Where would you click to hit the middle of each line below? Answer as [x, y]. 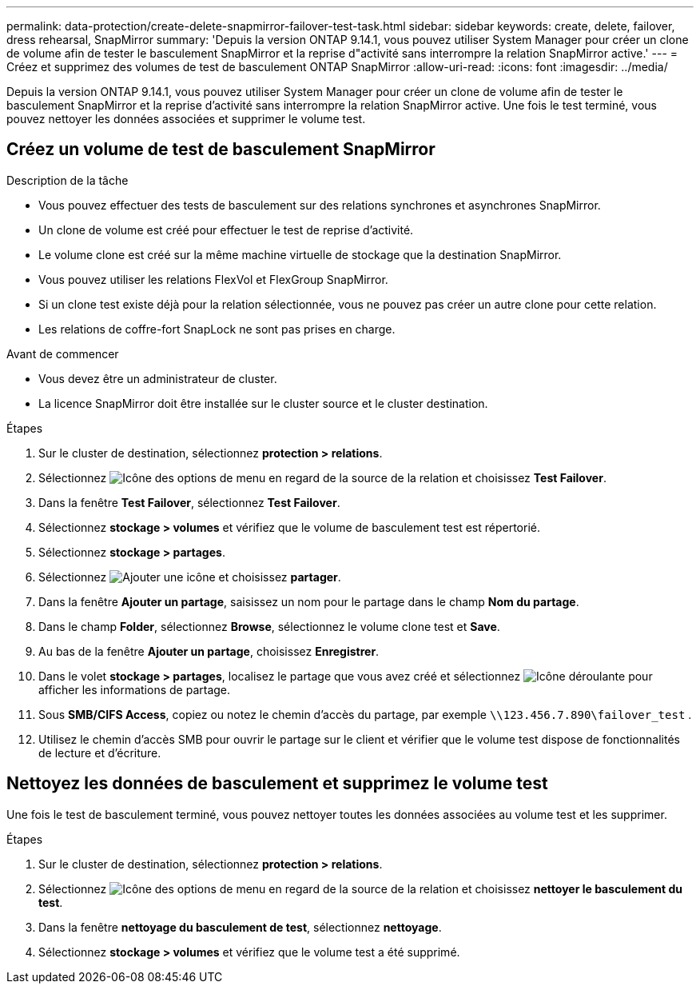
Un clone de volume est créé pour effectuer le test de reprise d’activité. [226, 230]
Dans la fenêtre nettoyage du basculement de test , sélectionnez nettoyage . [240, 927]
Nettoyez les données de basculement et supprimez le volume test [277, 784]
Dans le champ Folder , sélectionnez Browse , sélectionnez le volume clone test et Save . [269, 626]
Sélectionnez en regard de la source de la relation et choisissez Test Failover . [322, 477]
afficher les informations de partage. [135, 689]
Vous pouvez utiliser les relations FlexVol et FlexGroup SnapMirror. [213, 279]
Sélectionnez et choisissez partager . [190, 577]
